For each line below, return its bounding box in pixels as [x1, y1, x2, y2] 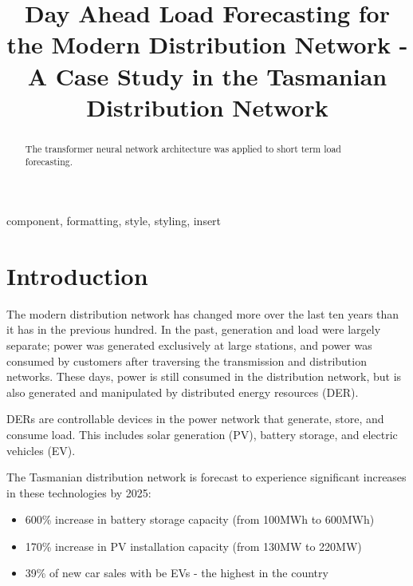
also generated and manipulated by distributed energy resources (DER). [6, 383, 359, 400]
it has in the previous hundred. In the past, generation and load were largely [6, 321, 381, 338]
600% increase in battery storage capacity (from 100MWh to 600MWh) [25, 511, 375, 528]
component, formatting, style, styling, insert [6, 212, 222, 229]
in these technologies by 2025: [6, 484, 151, 501]
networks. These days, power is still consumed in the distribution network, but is [6, 368, 402, 385]
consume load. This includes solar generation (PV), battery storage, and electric [6, 426, 398, 442]
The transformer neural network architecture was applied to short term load [25, 141, 341, 155]
